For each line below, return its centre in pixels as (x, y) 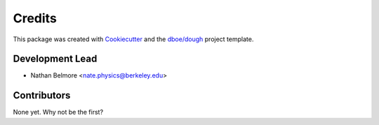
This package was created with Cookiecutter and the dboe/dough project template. (133, 39)
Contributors (42, 95)
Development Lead (55, 59)
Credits (35, 18)
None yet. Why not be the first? (58, 112)
